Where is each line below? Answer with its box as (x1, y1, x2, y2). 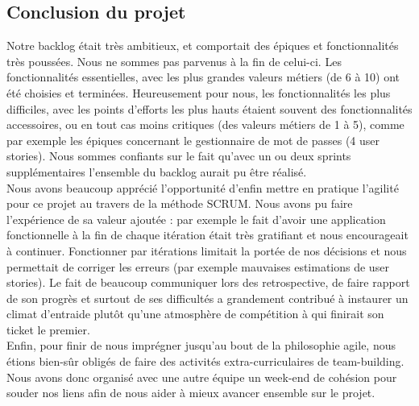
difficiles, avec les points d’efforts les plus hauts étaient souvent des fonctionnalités (6, 100, 413, 117)
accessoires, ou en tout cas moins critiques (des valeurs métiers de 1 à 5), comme (6, 116, 404, 133)
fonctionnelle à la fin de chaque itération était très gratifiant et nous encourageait (6, 226, 409, 243)
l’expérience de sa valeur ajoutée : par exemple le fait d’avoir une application (6, 210, 386, 227)
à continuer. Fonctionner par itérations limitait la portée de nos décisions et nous (6, 242, 407, 259)
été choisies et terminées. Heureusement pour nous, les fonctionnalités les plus (6, 84, 391, 101)
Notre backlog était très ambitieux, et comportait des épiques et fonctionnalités (6, 37, 399, 54)
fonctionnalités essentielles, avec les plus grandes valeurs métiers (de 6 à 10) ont (6, 68, 400, 85)
